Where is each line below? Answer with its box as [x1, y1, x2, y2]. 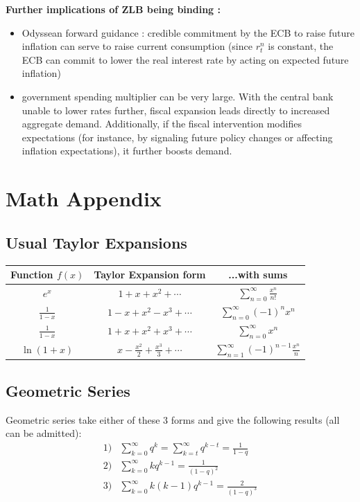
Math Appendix [6, 184, 162, 213]
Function [10, 267, 53, 282]
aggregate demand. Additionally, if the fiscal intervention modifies [22, 116, 302, 131]
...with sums [228, 267, 288, 282]
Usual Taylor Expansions [6, 231, 187, 253]
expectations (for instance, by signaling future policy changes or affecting [22, 129, 333, 144]
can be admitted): [6, 426, 82, 440]
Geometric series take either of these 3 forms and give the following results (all [6, 412, 340, 427]
